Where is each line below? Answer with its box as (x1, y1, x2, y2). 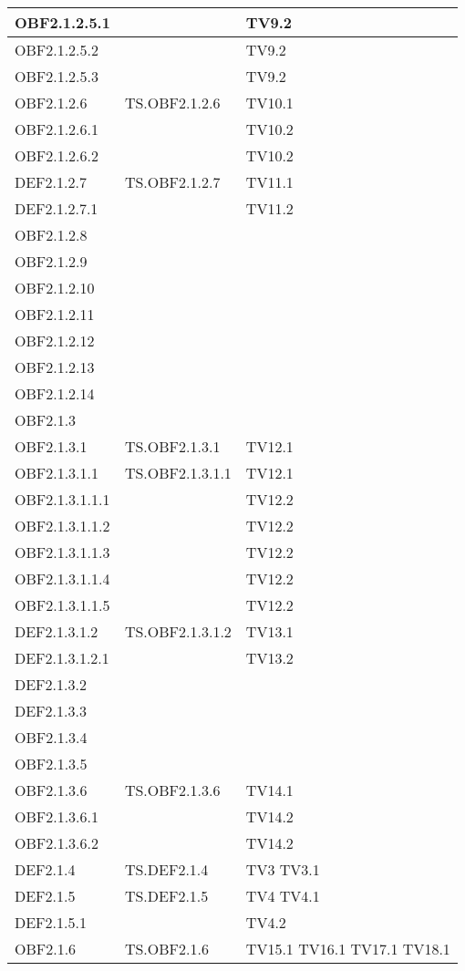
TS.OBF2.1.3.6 (124, 780, 221, 801)
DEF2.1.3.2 (15, 674, 87, 695)
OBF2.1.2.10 (15, 277, 95, 298)
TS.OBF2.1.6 (124, 938, 209, 959)
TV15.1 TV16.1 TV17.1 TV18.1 (245, 938, 450, 959)
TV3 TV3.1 (245, 859, 320, 880)
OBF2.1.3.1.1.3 (15, 542, 110, 563)
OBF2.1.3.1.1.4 (15, 568, 110, 589)
